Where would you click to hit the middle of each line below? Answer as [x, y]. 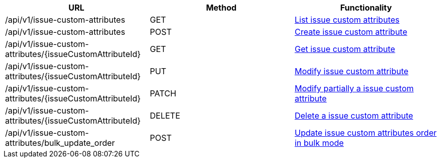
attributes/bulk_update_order [60, 143]
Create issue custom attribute [351, 32]
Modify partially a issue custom [354, 88]
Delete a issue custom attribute [354, 116]
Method [221, 8]
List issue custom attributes [347, 20]
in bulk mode [319, 143]
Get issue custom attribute [345, 49]
